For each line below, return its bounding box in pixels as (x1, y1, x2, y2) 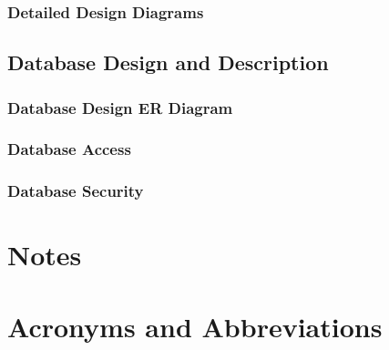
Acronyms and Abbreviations (7, 307, 383, 345)
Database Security (7, 180, 144, 202)
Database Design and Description (7, 48, 329, 77)
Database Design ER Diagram (7, 96, 233, 118)
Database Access (7, 138, 131, 160)
